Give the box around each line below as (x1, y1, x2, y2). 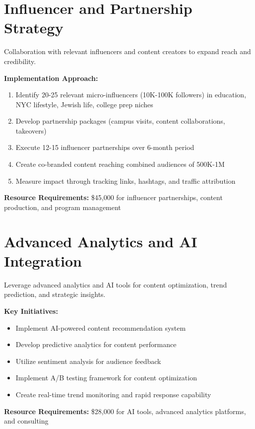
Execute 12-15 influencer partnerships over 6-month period (15, 142, 194, 152)
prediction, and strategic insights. (4, 289, 106, 299)
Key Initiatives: (4, 305, 58, 316)
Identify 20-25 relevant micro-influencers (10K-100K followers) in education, (15, 89, 247, 100)
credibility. (4, 56, 36, 66)
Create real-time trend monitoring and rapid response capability (15, 389, 211, 399)
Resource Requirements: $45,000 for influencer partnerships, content (4, 192, 223, 203)
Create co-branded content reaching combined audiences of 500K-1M (15, 159, 225, 169)
